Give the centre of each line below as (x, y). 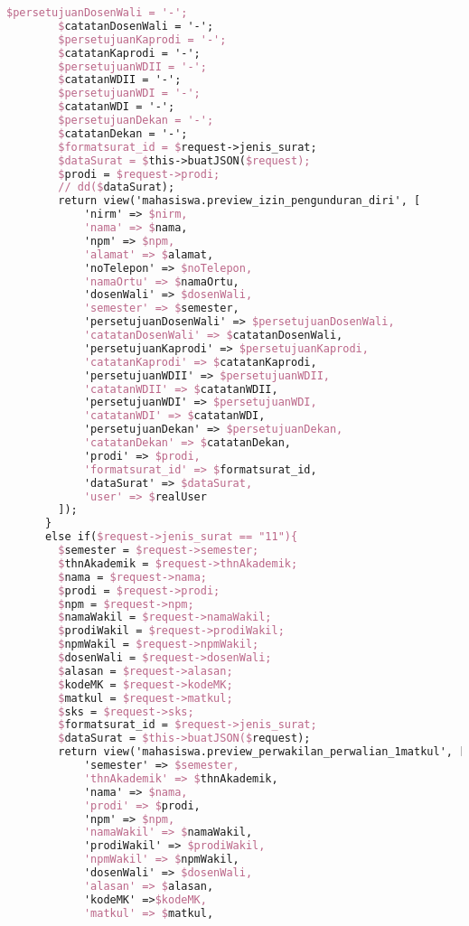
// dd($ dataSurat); (117, 187)
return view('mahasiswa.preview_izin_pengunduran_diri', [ (239, 201)
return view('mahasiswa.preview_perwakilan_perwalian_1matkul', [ (262, 752)
